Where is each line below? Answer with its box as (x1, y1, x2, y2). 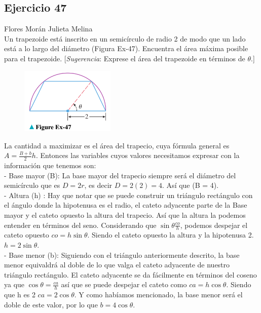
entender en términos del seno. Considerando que (4, 219, 157, 230)
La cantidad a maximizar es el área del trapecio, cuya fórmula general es (4, 140, 230, 150)
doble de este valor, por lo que (4, 299, 98, 309)
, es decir (84, 180, 113, 190)
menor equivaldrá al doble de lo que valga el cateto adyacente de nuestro (4, 259, 230, 270)
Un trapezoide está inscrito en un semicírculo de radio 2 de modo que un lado (4, 33, 246, 44)
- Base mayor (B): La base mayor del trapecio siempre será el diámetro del (4, 170, 236, 180)
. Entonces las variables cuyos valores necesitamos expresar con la (35, 150, 240, 161)
